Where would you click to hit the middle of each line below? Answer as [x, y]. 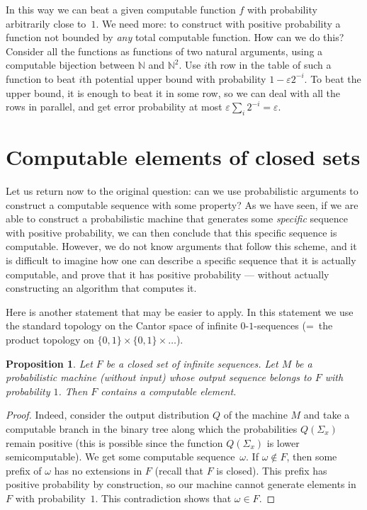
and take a [327, 415]
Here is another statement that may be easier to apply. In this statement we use [180, 311]
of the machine [255, 415]
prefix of [24, 470]
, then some [312, 457]
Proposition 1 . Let [49, 363]
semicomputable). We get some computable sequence [120, 457]
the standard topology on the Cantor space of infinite [122, 325]
